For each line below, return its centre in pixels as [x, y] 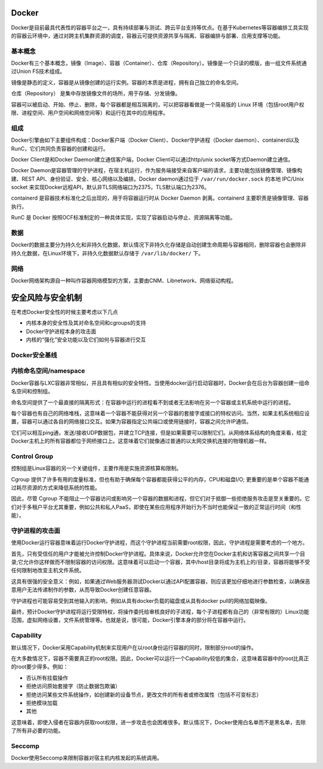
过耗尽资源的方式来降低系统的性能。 [56, 487]
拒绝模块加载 [42, 703]
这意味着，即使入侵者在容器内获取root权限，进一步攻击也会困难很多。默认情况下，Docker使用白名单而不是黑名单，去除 [159, 722]
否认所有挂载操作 [47, 678]
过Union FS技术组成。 [38, 71]
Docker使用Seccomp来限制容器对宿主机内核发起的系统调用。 [87, 758]
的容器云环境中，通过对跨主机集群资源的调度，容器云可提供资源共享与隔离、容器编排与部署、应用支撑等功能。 [147, 35]
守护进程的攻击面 [36, 530]
